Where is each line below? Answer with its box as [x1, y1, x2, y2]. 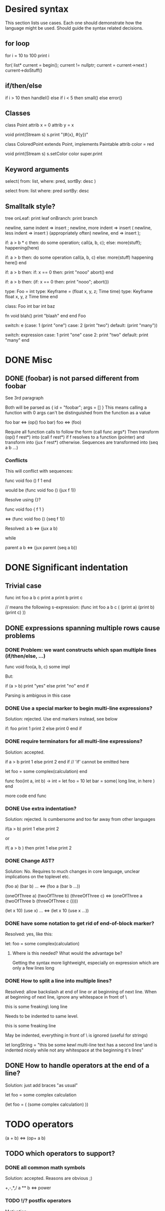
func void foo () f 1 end [5, 478, 51, 484]
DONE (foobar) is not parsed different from [5, 374, 139, 382]
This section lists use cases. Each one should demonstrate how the [5, 20, 142, 26]
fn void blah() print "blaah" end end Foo [5, 313, 86, 319]
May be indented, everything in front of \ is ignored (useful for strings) [5, 1032, 148, 1038]
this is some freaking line [5, 1022, 56, 1028]
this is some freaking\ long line [5, 1004, 68, 1009]
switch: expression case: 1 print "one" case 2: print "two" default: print [5, 332, 149, 338]
